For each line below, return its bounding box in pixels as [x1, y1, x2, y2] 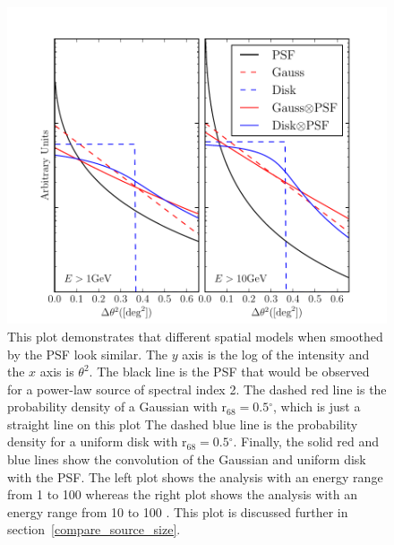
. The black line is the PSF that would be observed [89, 362, 370, 381]
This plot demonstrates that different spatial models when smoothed [7, 326, 383, 345]
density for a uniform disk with [7, 432, 178, 451]
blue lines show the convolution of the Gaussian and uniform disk [7, 450, 366, 469]
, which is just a [273, 397, 361, 416]
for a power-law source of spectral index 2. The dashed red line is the [7, 379, 387, 398]
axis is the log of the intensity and [182, 344, 370, 363]
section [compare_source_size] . [7, 520, 181, 539]
